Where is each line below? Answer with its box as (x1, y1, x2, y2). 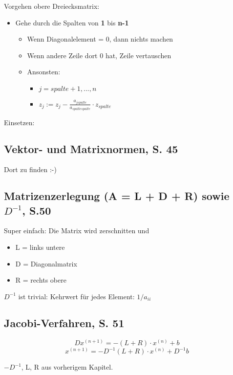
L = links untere (15, 242, 65, 252)
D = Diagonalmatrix (15, 258, 77, 268)
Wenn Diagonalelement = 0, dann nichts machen (27, 34, 173, 44)
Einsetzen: (4, 117, 35, 128)
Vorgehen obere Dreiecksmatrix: (4, 1, 100, 11)
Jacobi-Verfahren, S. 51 (4, 315, 125, 330)
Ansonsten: (27, 66, 61, 77)
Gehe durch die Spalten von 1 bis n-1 (15, 17, 129, 27)
